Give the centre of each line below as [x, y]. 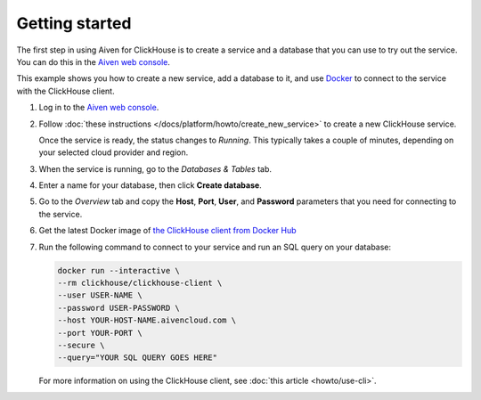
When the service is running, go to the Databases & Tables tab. [155, 168]
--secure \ [81, 345]
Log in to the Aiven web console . [99, 108]
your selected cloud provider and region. [114, 152]
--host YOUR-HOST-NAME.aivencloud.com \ [147, 320]
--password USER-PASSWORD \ [118, 308]
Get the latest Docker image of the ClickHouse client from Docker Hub [168, 231]
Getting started [74, 23]
